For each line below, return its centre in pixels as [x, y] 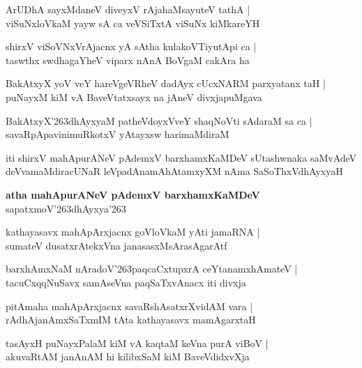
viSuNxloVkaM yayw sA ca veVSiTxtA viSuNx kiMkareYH [133, 23]
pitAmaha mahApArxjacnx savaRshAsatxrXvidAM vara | [129, 306]
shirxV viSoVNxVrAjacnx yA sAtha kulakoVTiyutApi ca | [131, 46]
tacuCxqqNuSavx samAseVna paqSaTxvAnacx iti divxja [126, 282]
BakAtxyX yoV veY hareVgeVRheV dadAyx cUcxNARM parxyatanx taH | [166, 83]
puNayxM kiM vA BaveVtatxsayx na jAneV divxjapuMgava [134, 97]
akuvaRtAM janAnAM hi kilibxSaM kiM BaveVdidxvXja [128, 356]
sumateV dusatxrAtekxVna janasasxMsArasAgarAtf [116, 245]
